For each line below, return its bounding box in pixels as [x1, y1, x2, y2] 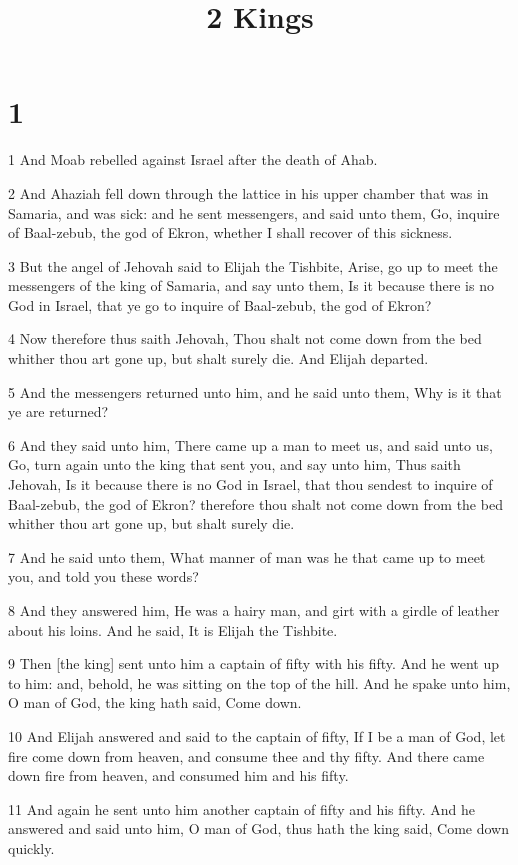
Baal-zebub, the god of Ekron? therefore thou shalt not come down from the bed [8, 493, 503, 514]
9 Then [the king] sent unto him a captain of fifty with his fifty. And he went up [8, 653, 499, 674]
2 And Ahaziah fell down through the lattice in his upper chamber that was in [8, 182, 489, 203]
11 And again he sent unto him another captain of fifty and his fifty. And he [8, 798, 475, 819]
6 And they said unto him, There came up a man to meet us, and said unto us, [8, 434, 493, 455]
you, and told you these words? [8, 566, 199, 587]
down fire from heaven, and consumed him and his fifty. [8, 765, 349, 786]
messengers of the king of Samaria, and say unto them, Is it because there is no [8, 275, 494, 296]
